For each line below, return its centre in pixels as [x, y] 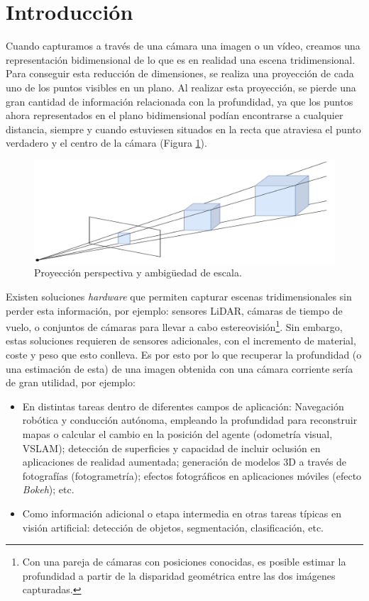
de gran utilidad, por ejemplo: [71, 382]
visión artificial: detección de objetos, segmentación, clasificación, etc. [173, 527]
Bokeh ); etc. [48, 489]
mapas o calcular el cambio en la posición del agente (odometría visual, [177, 433]
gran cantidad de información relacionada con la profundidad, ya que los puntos [180, 101]
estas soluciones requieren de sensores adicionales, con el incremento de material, [181, 341]
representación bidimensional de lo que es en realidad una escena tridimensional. [181, 59]
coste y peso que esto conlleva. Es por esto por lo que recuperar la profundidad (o [184, 355]
